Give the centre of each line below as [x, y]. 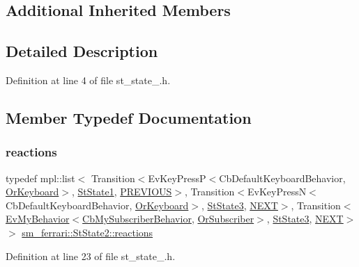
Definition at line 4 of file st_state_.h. [88, 80]
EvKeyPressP [177, 178]
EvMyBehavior [38, 219]
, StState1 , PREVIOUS [122, 192]
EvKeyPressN [277, 192]
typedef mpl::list [40, 178]
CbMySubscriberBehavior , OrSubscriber [168, 219]
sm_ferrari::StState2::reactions [87, 232]
